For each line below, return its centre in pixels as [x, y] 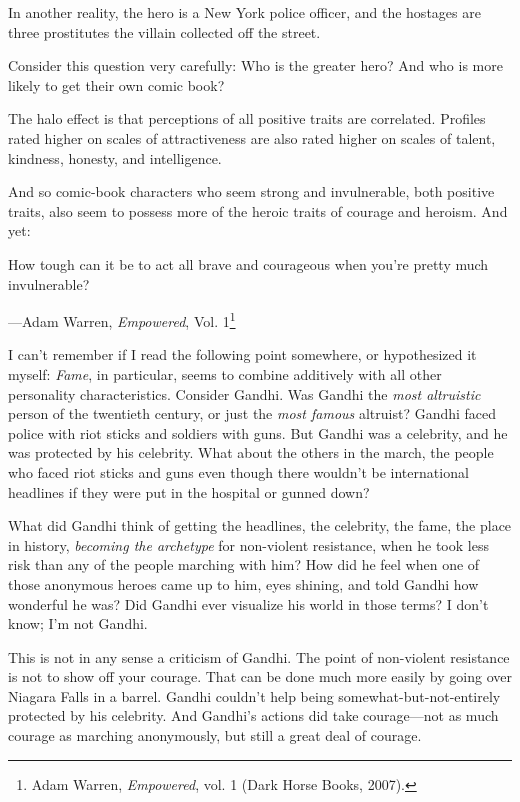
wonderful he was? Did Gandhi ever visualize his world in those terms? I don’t [248, 603]
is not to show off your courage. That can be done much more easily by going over [260, 676]
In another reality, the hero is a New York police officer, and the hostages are [244, 12]
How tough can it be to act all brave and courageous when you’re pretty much [248, 263]
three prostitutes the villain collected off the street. [164, 31]
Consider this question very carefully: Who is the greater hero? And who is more [255, 65]
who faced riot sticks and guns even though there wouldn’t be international [238, 471]
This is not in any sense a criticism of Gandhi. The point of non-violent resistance [259, 656]
